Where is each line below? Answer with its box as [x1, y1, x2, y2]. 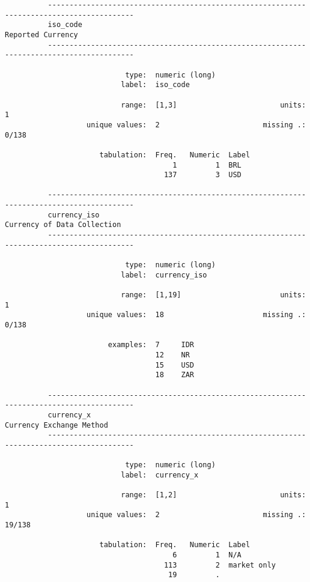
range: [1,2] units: [121, 491, 306, 500]
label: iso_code [121, 80, 190, 89]
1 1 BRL [172, 160, 242, 169]
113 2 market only [163, 560, 276, 569]
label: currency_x [121, 470, 199, 479]
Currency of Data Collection [5, 220, 121, 229]
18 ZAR [155, 371, 194, 380]
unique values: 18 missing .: [87, 311, 306, 320]
